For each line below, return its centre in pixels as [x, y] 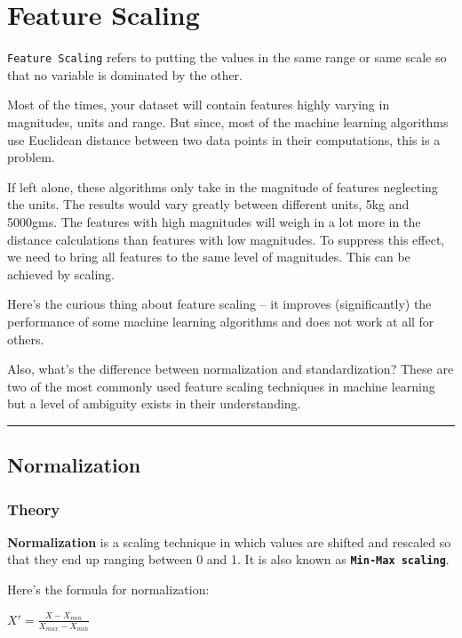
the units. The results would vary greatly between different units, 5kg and [208, 204]
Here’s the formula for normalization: [108, 590]
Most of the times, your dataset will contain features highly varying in [199, 105]
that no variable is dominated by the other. [125, 74]
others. [26, 339]
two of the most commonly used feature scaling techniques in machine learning [221, 386]
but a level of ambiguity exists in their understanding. [154, 404]
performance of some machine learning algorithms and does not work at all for [221, 321]
